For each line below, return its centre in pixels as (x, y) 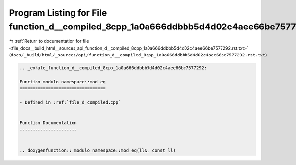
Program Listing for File (58, 13)
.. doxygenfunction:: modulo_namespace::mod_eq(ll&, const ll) (98, 150)
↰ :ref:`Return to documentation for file (49, 41)
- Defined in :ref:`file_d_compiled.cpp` (70, 102)
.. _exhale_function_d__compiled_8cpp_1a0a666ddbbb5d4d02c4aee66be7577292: (113, 68)
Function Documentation (48, 123)
